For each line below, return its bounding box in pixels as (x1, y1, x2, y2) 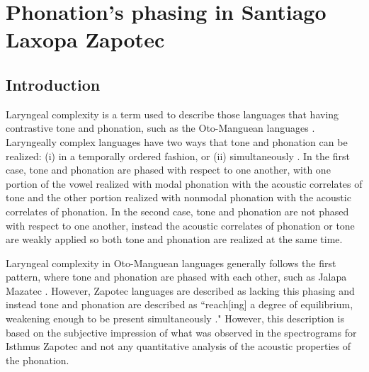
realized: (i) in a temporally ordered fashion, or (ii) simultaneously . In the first (6, 148, 350, 163)
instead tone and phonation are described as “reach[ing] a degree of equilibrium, (6, 297, 353, 312)
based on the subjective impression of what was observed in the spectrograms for (6, 325, 357, 339)
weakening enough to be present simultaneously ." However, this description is (6, 311, 344, 326)
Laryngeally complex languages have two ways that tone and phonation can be (6, 134, 348, 149)
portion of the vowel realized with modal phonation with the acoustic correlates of (6, 176, 363, 191)
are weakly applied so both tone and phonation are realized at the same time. (6, 232, 343, 247)
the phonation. (6, 352, 69, 367)
